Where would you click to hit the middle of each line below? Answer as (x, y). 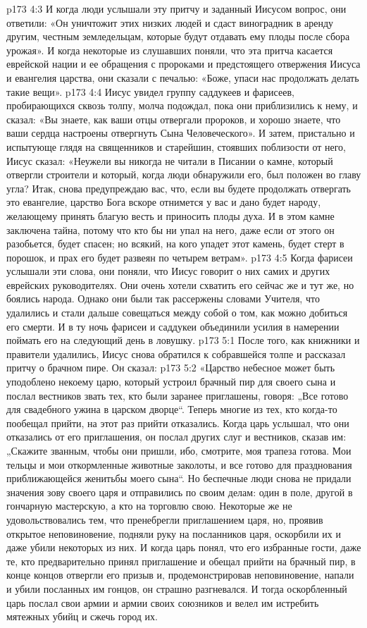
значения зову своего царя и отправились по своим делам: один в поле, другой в (180, 492)
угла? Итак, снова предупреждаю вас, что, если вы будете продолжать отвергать (179, 188)
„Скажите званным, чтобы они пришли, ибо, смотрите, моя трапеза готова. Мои (179, 450)
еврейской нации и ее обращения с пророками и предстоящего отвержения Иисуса (183, 64)
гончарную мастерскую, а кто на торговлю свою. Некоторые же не (149, 506)
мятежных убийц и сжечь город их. (82, 616)
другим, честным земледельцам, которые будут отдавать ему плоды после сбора (178, 36)
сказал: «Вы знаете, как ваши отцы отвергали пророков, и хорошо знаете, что (174, 119)
